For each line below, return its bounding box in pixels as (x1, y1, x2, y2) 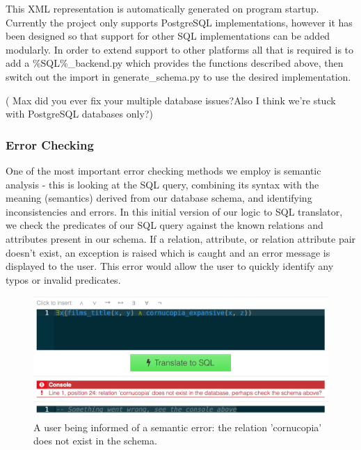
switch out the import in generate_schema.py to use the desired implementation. (6, 69, 351, 83)
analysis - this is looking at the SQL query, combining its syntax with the (6, 177, 319, 191)
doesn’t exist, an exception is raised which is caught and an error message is (6, 245, 330, 259)
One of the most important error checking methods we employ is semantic (6, 163, 321, 177)
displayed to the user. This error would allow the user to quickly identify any (6, 259, 334, 273)
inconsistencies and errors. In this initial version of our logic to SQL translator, (6, 204, 343, 218)
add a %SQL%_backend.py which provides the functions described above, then (6, 56, 344, 70)
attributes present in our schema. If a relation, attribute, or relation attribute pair (6, 231, 356, 246)
